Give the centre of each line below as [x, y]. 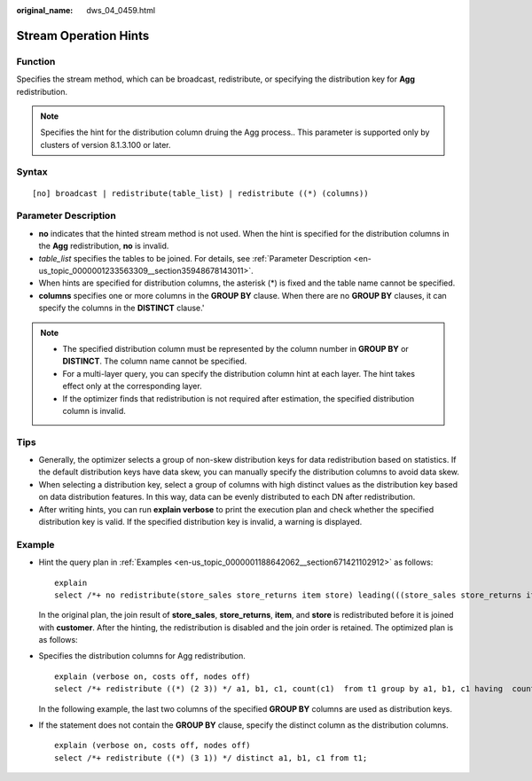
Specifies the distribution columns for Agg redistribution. [142, 656]
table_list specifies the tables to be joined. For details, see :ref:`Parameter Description [195, 258]
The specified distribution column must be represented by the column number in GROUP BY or [236, 348]
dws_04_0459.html [121, 10]
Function [36, 61]
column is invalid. [94, 410]
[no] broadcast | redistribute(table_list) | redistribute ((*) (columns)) [200, 193]
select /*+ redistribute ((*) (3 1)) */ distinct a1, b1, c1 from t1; [211, 758]
